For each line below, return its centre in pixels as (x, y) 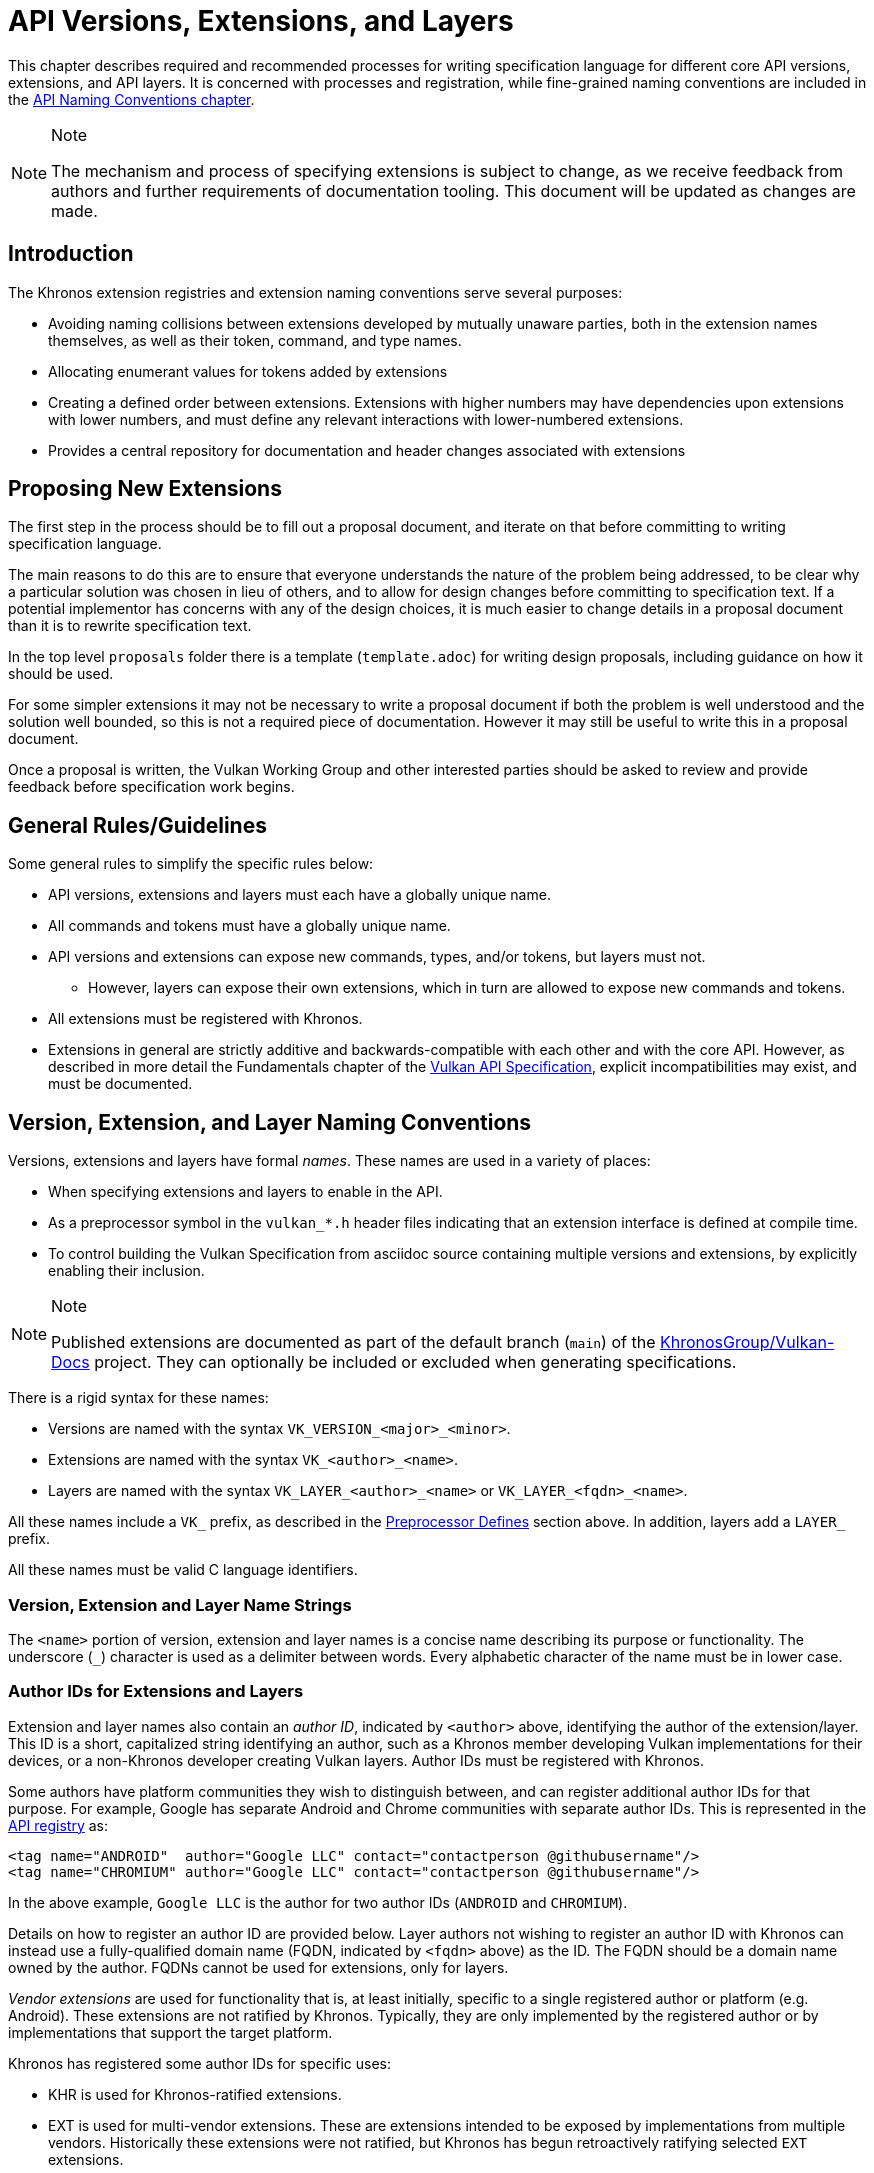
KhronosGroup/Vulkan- (747, 1342)
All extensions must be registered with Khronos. (205, 1019)
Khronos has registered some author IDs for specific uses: (200, 2063)
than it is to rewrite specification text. (130, 626)
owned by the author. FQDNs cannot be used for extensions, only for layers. (258, 1967)
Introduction (71, 254)
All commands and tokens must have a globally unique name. (249, 926)
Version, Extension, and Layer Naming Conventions (270, 1122)
